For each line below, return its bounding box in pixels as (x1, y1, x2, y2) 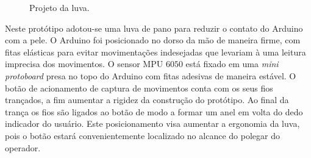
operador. (5, 141, 41, 154)
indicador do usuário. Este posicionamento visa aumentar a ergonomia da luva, (5, 117, 300, 130)
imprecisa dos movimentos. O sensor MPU (5, 57, 163, 70)
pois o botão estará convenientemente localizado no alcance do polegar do (5, 129, 280, 142)
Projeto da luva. (29, 1, 90, 13)
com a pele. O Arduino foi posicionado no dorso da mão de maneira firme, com (5, 34, 301, 46)
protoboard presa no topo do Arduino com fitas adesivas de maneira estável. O (5, 69, 296, 82)
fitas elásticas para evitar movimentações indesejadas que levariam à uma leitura (5, 45, 306, 58)
